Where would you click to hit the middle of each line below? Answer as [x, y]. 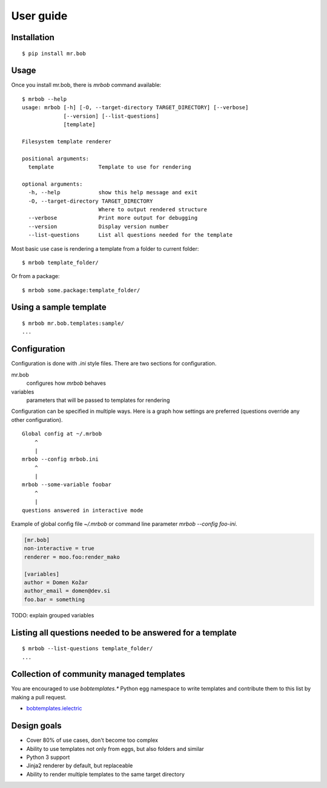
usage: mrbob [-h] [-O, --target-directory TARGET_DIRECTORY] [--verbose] [135, 107]
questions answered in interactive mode [83, 510]
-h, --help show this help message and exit [113, 192]
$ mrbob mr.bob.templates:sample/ [73, 324]
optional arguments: [52, 184]
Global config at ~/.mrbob [62, 434]
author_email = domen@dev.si [67, 591]
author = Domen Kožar [56, 582]
